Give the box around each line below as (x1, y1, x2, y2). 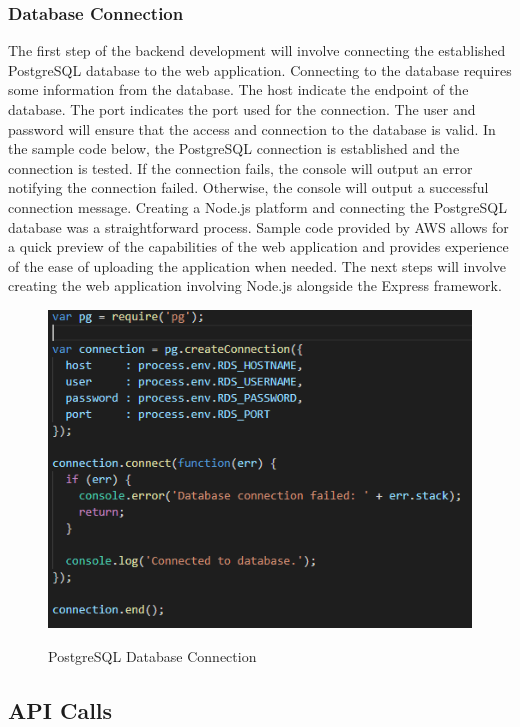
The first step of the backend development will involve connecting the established (8, 40, 506, 61)
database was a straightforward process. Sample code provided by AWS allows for (8, 216, 509, 237)
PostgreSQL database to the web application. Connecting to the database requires (8, 59, 512, 80)
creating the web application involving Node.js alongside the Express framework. (8, 275, 502, 296)
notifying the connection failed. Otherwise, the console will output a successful (8, 177, 489, 198)
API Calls (8, 694, 113, 725)
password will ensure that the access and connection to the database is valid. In (8, 118, 496, 139)
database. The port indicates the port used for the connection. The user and (8, 99, 476, 119)
